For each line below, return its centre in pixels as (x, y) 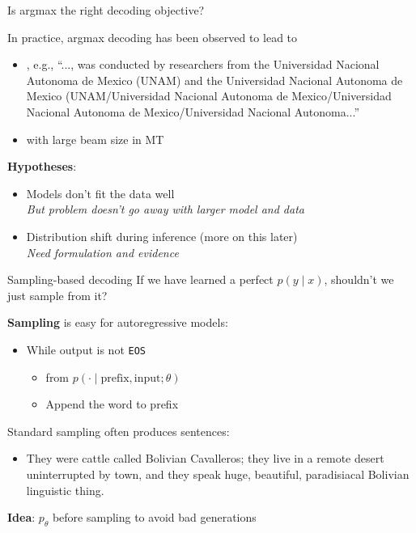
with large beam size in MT (95, 139)
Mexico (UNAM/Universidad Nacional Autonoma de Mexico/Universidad (209, 96)
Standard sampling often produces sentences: (119, 431)
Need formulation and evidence (102, 252)
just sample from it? (57, 295)
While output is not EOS (86, 349)
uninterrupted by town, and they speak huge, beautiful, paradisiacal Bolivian (218, 474)
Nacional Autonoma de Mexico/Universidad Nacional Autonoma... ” (193, 111)
